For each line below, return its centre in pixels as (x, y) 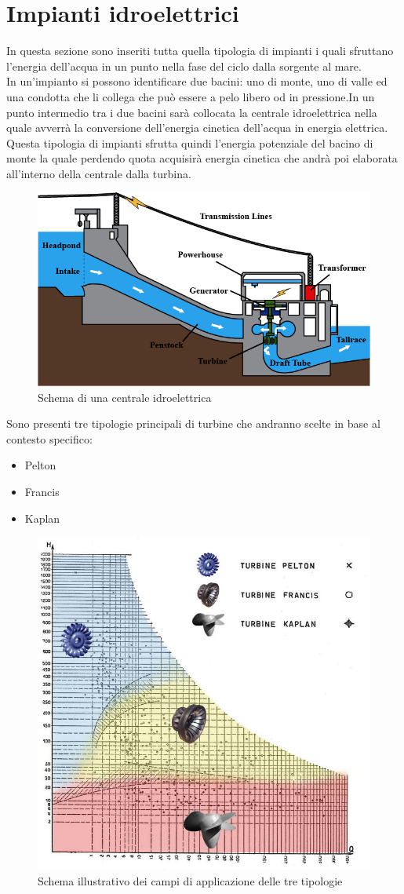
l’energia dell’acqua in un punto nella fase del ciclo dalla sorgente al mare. (184, 66)
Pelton (40, 465)
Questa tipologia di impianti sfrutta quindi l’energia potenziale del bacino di (190, 142)
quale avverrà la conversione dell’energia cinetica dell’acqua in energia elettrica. (197, 128)
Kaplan (42, 518)
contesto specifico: (49, 438)
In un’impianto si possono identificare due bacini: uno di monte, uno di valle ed (197, 81)
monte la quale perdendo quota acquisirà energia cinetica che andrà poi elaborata (202, 158)
